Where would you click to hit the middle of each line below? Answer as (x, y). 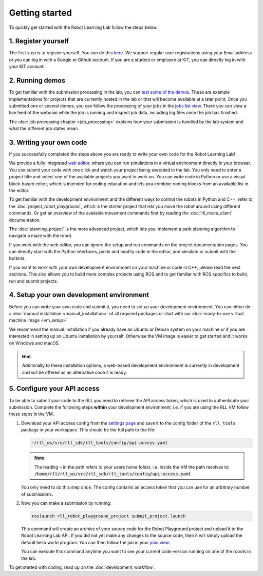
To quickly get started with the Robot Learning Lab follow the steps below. (83, 27)
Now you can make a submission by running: (66, 503)
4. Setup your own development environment (79, 295)
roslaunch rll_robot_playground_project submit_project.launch (109, 516)
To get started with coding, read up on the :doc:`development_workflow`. (82, 567)
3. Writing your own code (48, 142)
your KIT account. (27, 66)
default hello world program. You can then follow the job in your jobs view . (96, 542)
